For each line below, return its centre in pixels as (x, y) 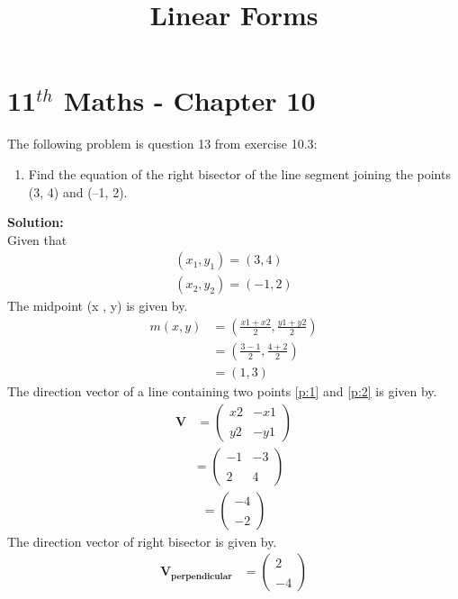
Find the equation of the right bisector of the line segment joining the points (239, 173)
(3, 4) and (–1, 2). (78, 191)
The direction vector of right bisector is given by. (142, 541)
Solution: (36, 222)
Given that (37, 239)
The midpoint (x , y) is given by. (98, 306)
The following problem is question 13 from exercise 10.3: (162, 144)
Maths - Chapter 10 (189, 100)
